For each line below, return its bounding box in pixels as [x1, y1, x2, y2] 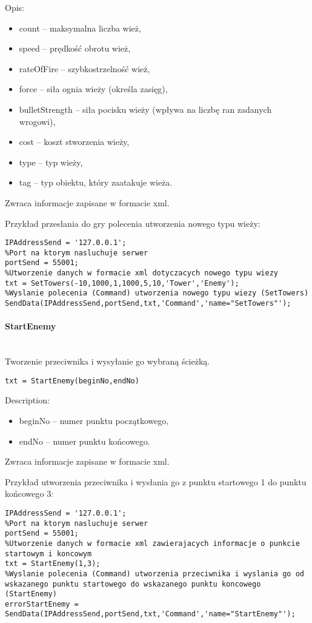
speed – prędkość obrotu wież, [19, 42, 131, 55]
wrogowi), [19, 115, 56, 127]
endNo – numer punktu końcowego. [19, 434, 150, 447]
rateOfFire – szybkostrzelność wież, [19, 62, 150, 75]
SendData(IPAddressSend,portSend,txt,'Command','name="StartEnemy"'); [5, 610, 296, 619]
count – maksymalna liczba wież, [19, 21, 141, 34]
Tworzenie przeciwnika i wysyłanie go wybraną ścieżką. [5, 355, 210, 368]
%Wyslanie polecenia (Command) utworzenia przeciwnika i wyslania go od [5, 569, 304, 578]
